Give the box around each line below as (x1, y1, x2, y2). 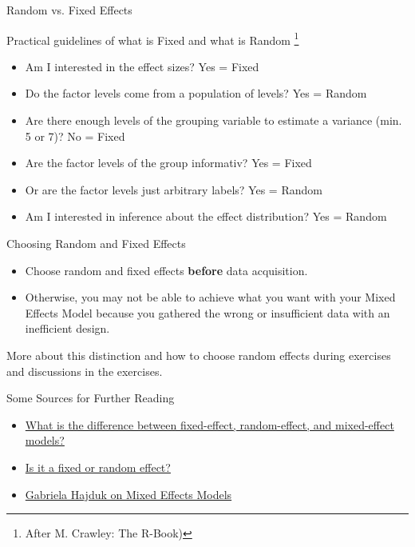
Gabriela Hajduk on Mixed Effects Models (25, 485, 232, 502)
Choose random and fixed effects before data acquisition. (25, 262, 308, 278)
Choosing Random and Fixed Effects (6, 235, 186, 251)
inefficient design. (25, 320, 110, 337)
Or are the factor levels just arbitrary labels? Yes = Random (25, 181, 322, 198)
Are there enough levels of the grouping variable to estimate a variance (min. (25, 112, 402, 129)
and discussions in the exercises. (6, 362, 163, 379)
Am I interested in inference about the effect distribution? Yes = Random (25, 208, 387, 225)
